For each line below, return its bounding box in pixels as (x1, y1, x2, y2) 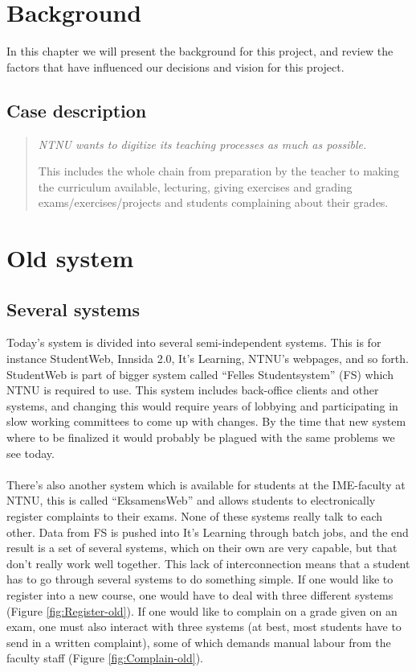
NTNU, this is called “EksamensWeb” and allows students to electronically (6, 492, 376, 509)
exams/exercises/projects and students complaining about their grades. (38, 194, 389, 211)
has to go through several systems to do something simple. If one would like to (6, 571, 394, 587)
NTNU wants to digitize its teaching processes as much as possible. (38, 135, 367, 152)
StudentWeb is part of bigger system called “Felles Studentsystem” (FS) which (6, 365, 394, 382)
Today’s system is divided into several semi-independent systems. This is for (6, 334, 381, 351)
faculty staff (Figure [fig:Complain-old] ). (6, 649, 203, 666)
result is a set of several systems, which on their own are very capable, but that (6, 539, 398, 556)
